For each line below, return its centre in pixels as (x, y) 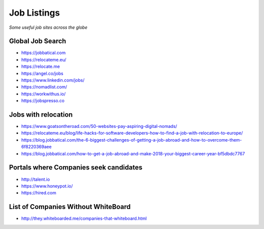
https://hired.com (39, 193)
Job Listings (34, 13)
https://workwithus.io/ (44, 94)
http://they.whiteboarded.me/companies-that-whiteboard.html (84, 219)
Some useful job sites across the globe (48, 27)
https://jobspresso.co (43, 101)
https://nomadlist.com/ (44, 87)
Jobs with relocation (41, 114)
